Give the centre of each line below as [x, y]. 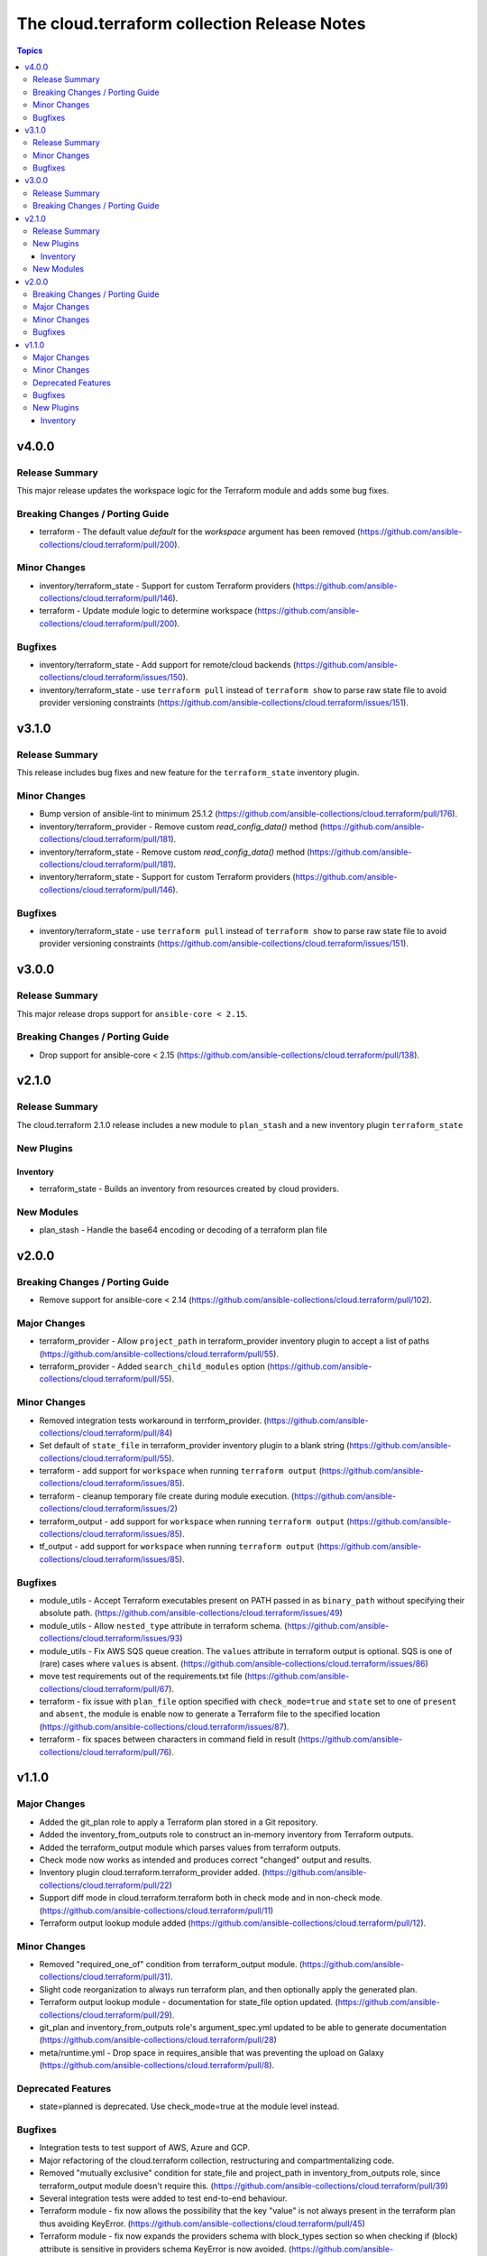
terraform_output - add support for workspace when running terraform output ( [195, 1521]
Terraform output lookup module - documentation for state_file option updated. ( [188, 2002]
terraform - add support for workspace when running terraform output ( [181, 1471]
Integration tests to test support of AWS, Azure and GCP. [144, 2148]
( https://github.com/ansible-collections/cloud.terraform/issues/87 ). [164, 1726]
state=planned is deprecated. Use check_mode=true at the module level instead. [189, 2106]
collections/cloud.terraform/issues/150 [111, 678]
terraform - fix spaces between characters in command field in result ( [170, 1739]
